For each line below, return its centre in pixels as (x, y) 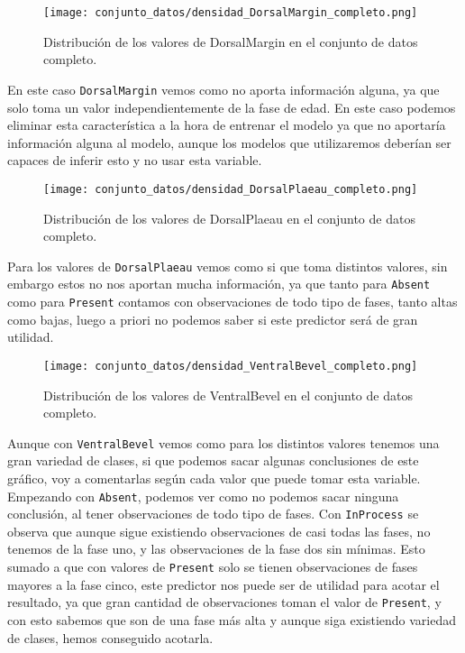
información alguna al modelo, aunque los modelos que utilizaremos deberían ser (229, 142)
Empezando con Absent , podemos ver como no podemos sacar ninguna (203, 496)
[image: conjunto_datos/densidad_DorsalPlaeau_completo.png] (231, 189)
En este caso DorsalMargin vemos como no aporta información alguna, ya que (223, 89)
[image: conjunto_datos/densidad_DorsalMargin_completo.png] (231, 13)
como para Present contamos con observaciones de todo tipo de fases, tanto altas (232, 302)
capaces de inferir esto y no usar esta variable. (135, 160)
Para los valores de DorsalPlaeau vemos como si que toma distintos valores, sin (228, 266)
